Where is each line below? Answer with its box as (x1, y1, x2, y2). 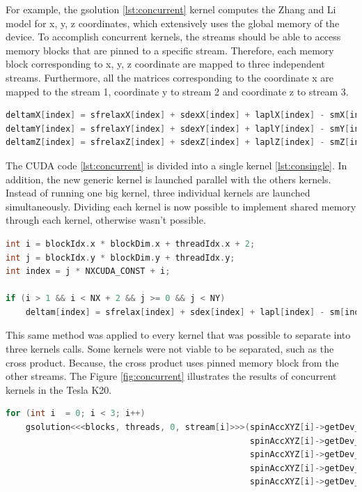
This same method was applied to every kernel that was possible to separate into (6, 328, 351, 342)
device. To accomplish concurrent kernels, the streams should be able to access (6, 29, 341, 44)
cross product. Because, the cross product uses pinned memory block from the (6, 355, 339, 369)
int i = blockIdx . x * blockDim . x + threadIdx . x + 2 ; (6, 238, 255, 249)
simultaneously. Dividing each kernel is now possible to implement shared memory (6, 199, 356, 213)
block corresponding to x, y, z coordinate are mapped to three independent (6, 56, 325, 71)
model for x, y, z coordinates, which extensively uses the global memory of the (6, 15, 340, 30)
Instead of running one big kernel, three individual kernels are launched (6, 185, 310, 200)
